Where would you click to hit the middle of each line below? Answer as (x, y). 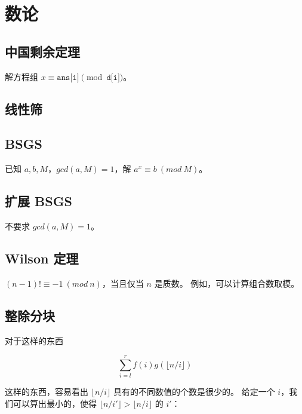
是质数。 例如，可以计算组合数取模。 (227, 283)
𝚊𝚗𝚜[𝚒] (68, 77)
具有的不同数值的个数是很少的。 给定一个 (194, 392)
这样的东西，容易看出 (47, 392)
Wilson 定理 (42, 258)
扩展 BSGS (39, 201)
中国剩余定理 (42, 51)
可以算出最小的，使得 (55, 403)
